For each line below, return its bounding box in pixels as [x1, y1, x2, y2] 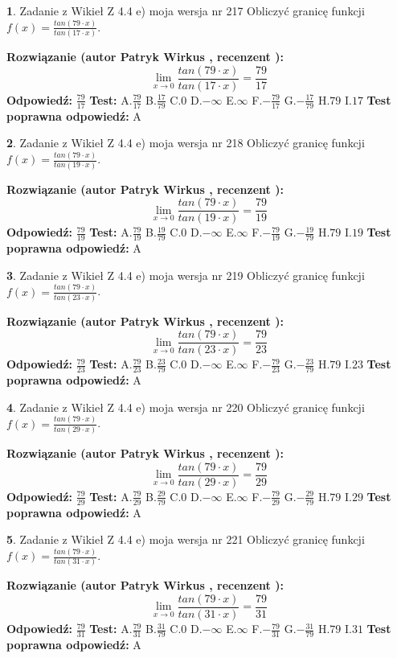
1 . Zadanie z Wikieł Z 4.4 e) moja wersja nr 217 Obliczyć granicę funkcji [6, 2, 365, 19]
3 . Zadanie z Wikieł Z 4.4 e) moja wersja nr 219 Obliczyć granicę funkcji [6, 266, 365, 283]
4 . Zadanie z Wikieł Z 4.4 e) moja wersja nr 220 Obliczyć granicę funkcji [6, 398, 365, 415]
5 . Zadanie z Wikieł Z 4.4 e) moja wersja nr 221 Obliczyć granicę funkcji [6, 531, 365, 548]
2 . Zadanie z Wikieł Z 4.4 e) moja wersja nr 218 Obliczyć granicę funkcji [6, 134, 365, 151]
